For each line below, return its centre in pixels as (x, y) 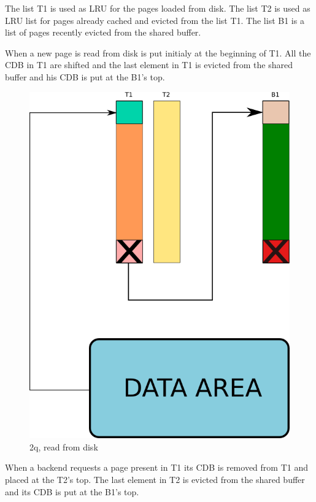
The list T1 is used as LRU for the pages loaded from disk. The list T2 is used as (158, 8)
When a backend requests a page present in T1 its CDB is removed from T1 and (156, 467)
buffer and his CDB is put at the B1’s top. (85, 76)
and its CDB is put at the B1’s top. (72, 491)
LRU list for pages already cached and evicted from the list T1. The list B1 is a (155, 20)
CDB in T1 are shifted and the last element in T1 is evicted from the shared (149, 65)
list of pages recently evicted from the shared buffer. (103, 32)
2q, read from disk (64, 446)
